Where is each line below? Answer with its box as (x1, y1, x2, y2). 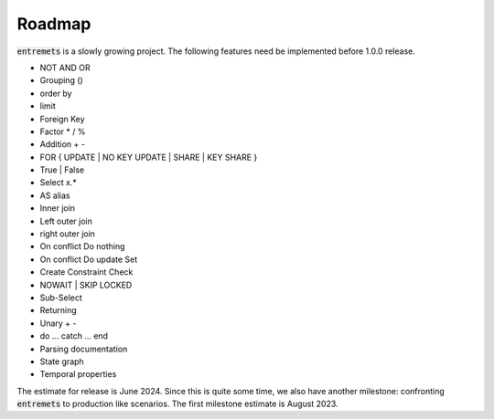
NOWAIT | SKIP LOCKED (39, 279, 133, 290)
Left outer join (39, 215, 93, 226)
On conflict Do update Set (39, 254, 138, 265)
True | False (39, 164, 85, 175)
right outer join (39, 228, 96, 239)
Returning (39, 305, 77, 316)
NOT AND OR (39, 62, 91, 73)
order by (39, 88, 72, 99)
